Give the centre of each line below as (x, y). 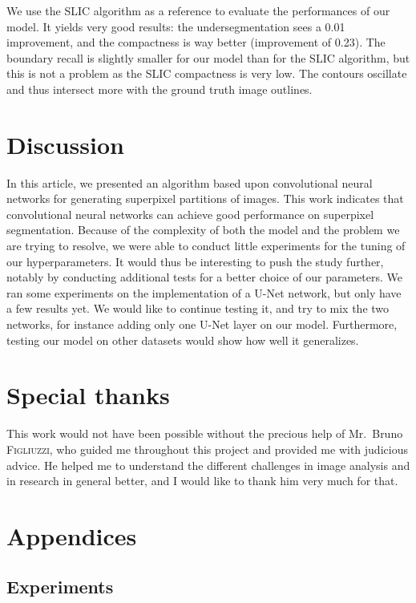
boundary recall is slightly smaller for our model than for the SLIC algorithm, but (208, 57)
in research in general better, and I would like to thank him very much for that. (202, 481)
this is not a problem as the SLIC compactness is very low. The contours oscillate (207, 73)
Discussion (65, 144)
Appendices (72, 535)
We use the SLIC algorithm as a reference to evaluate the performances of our (198, 10)
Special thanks (88, 395)
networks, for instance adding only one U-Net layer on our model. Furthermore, (202, 324)
